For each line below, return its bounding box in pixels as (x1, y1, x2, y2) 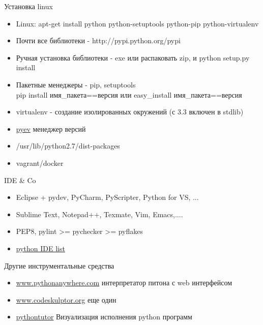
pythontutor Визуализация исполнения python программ (16, 311, 192, 322)
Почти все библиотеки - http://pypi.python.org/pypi (16, 35, 181, 46)
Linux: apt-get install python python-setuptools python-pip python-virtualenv (16, 18, 259, 28)
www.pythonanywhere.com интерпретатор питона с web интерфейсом (16, 277, 232, 288)
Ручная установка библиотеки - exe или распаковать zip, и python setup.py (16, 52, 250, 63)
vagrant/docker (16, 157, 64, 168)
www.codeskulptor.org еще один (16, 294, 116, 305)
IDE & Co (4, 174, 36, 185)
